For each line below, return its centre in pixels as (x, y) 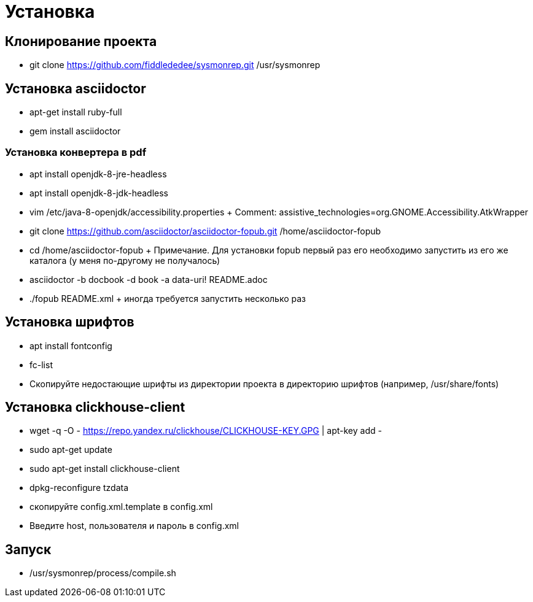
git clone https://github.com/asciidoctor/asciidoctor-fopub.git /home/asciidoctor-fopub (205, 231)
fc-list (41, 365)
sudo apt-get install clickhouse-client (105, 469)
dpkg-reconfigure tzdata (79, 488)
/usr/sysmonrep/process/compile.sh (103, 573)
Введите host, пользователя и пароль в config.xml (134, 526)
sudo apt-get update (71, 450)
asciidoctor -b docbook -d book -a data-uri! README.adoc (149, 279)
